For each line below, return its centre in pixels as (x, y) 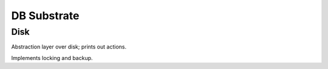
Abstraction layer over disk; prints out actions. (69, 47)
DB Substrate (45, 16)
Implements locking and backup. (52, 58)
